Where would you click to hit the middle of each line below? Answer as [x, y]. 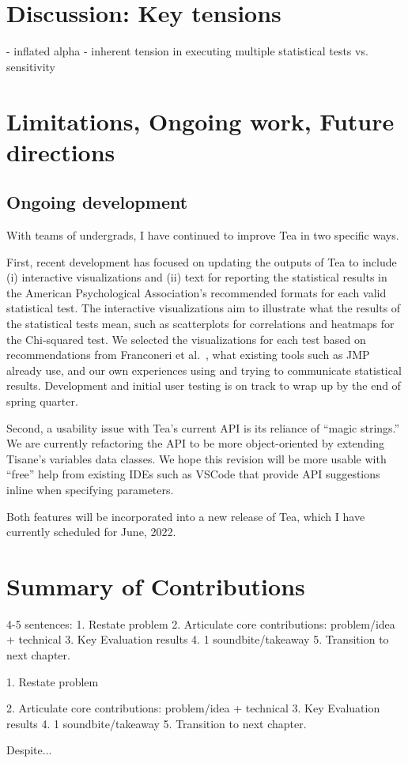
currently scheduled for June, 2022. [91, 532]
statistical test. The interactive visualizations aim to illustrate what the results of [204, 308]
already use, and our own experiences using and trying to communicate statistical [204, 370]
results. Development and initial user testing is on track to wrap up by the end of [204, 385]
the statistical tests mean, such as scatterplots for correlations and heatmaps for [200, 324]
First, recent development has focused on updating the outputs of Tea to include [202, 261]
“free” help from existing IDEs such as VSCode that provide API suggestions [193, 474]
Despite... [29, 750]
